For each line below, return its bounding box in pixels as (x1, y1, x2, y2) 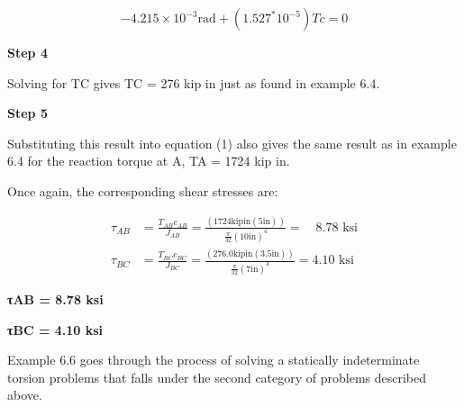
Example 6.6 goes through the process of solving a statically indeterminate (7, 350, 420, 369)
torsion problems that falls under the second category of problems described (7, 367, 427, 386)
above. (7, 385, 42, 404)
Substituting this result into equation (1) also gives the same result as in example (7, 133, 457, 152)
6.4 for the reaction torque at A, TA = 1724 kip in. (7, 151, 290, 170)
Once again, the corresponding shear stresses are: (7, 181, 278, 200)
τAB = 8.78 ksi (7, 290, 104, 308)
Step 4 (7, 43, 48, 61)
